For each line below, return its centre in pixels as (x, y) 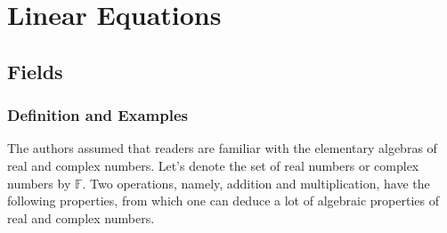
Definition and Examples (98, 115)
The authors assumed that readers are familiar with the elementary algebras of (222, 148)
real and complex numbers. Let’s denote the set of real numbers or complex (213, 165)
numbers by (39, 183)
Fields (35, 71)
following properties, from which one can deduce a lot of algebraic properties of (223, 201)
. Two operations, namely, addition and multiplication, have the (256, 183)
